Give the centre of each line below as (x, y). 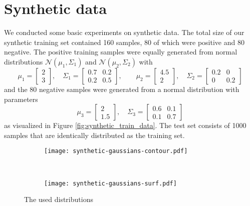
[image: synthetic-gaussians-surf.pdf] (110, 183)
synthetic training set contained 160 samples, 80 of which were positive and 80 (124, 42)
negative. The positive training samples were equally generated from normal (121, 52)
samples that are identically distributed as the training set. (94, 135)
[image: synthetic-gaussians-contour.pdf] (116, 151)
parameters (21, 99)
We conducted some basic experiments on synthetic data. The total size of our (124, 32)
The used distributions (59, 199)
